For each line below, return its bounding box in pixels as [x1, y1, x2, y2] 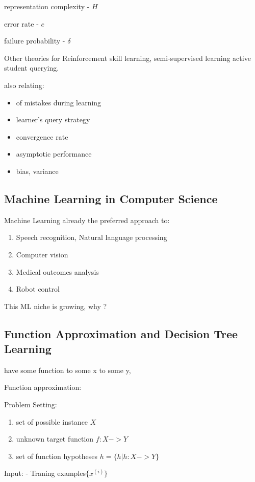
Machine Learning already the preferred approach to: [4, 214, 170, 225]
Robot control [16, 283, 60, 294]
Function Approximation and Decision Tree [4, 325, 238, 341]
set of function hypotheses [16, 450, 98, 461]
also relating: [4, 79, 44, 90]
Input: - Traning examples [4, 468, 86, 478]
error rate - [4, 18, 39, 29]
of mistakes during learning [16, 97, 101, 107]
